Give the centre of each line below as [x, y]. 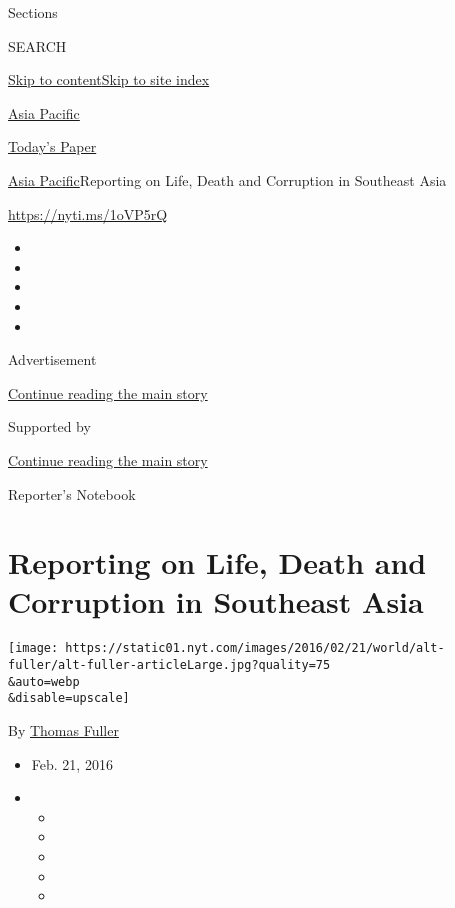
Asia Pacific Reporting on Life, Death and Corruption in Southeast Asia [227, 179]
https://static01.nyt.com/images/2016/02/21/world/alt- [255, 648]
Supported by [49, 426]
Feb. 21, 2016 [72, 763]
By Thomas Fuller [63, 730]
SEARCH [37, 45]
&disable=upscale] [69, 698]
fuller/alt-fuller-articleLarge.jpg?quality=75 [169, 665]
